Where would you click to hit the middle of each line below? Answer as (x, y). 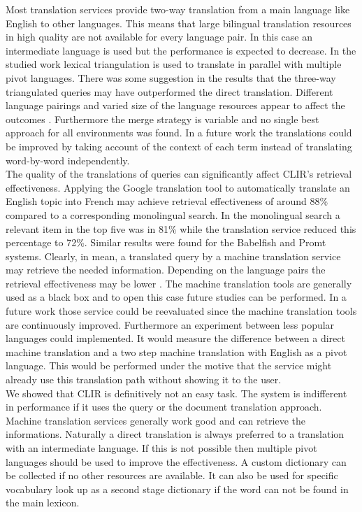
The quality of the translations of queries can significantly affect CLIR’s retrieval (179, 174)
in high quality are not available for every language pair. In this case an (159, 37)
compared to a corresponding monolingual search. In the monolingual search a (173, 214)
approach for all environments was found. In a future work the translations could (179, 133)
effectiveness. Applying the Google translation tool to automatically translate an (178, 187)
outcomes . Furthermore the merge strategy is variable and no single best (162, 119)
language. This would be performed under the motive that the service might (169, 365)
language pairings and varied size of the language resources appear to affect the (175, 105)
